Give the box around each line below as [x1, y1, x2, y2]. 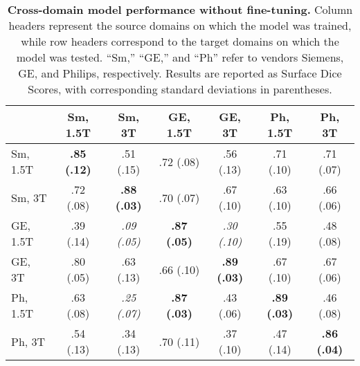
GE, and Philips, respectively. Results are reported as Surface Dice [18, 65, 342, 81]
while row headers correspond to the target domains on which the [21, 33, 339, 49]
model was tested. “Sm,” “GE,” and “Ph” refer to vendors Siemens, [16, 49, 344, 65]
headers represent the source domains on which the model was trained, [8, 17, 352, 33]
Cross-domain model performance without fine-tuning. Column [7, 1, 353, 17]
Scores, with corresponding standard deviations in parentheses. [28, 81, 332, 97]
